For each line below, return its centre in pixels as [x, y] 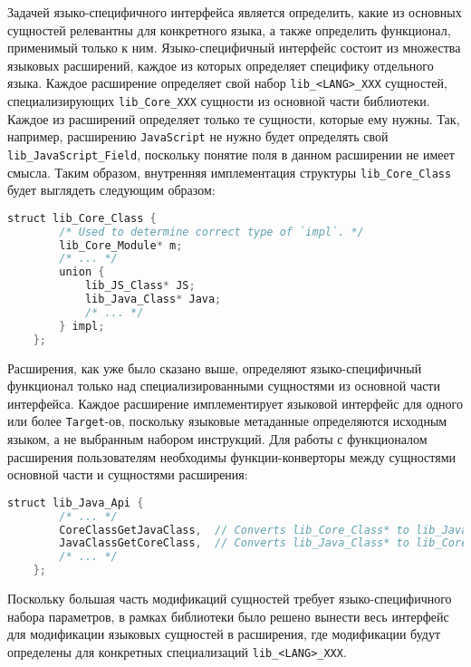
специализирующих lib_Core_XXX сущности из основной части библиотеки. [219, 101]
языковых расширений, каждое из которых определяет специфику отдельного [221, 65]
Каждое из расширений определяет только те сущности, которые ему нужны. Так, [234, 118]
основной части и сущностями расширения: [128, 474]
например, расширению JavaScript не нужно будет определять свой [198, 136]
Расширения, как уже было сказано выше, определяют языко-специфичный [215, 367]
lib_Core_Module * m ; [121, 245]
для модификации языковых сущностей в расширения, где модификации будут [224, 634]
